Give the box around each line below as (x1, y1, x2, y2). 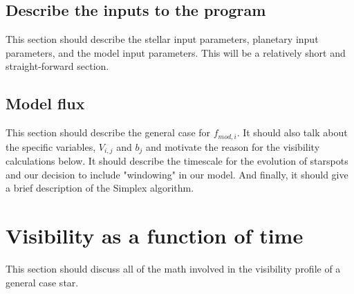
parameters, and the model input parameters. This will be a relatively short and (6, 45, 346, 59)
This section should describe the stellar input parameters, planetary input (6, 32, 319, 46)
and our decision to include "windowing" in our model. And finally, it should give (6, 167, 348, 181)
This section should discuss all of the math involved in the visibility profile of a (6, 261, 341, 275)
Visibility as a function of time (6, 221, 304, 250)
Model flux (6, 93, 85, 114)
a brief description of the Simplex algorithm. (6, 181, 194, 195)
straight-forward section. (6, 59, 109, 73)
